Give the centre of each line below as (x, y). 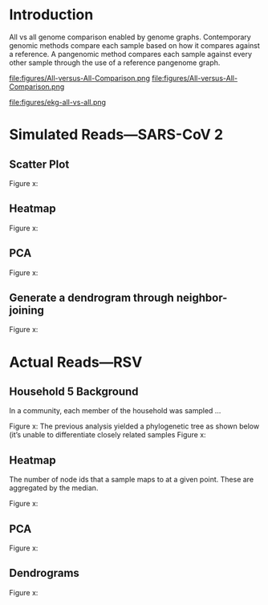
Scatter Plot (39, 164)
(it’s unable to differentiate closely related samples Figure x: (108, 435)
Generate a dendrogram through (92, 297)
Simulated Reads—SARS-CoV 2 (116, 135)
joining (27, 310)
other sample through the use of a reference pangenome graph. (115, 63)
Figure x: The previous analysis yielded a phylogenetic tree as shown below (134, 426)
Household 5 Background (74, 391)
